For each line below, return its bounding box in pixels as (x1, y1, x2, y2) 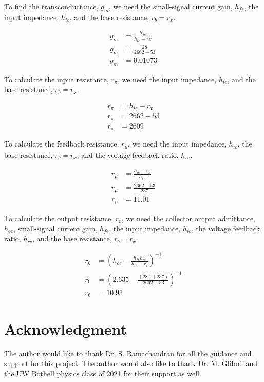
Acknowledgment (4, 318, 127, 339)
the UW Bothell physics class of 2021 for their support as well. (4, 368, 201, 378)
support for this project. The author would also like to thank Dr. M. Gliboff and (4, 358, 258, 369)
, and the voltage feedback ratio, (77, 149, 179, 160)
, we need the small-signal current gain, (109, 1, 233, 11)
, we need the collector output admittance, (121, 213, 256, 224)
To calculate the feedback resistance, (4, 138, 119, 149)
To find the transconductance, (4, 1, 99, 11)
